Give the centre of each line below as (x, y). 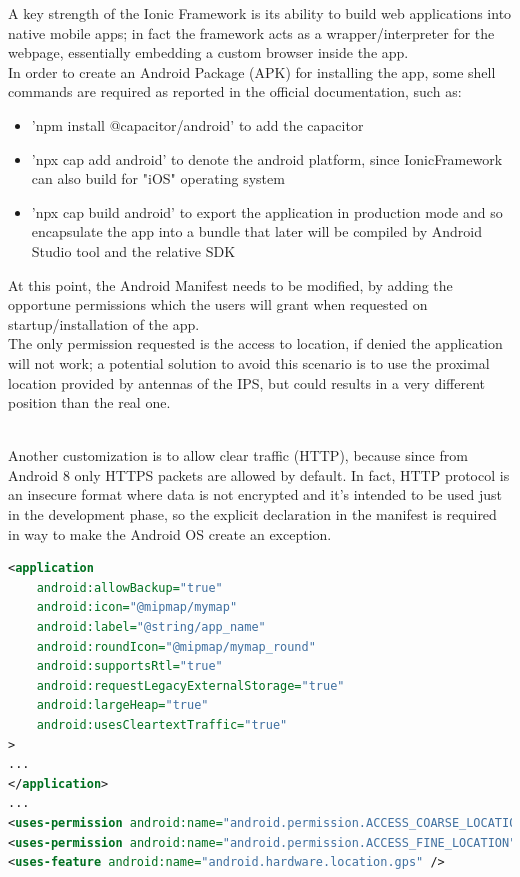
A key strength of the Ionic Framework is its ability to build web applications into (260, 13)
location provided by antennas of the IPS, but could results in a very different (247, 382)
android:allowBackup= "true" (129, 587)
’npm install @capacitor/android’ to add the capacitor (197, 124)
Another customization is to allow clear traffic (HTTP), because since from (238, 455)
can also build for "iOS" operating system (158, 178)
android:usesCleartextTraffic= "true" (162, 725)
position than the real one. (89, 402)
